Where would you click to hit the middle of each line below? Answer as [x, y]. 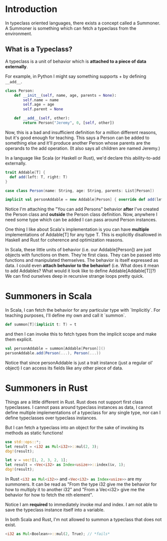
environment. [19, 33]
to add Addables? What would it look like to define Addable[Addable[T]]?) [81, 271]
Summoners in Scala [48, 296]
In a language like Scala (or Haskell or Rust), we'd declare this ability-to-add [83, 158]
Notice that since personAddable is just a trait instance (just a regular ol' [79, 362]
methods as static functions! [34, 433]
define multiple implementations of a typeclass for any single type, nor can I [83, 412]
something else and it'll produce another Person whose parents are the [78, 143]
